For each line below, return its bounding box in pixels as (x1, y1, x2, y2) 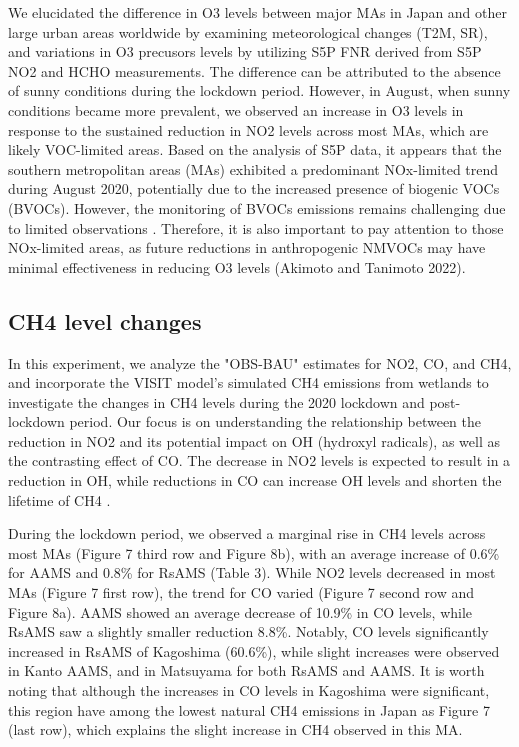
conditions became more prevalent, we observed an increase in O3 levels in (8, 99, 464, 120)
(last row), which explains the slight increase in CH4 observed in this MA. (8, 719, 463, 740)
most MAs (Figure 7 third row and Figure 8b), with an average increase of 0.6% (8, 542, 500, 563)
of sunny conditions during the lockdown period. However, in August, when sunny (8, 80, 511, 101)
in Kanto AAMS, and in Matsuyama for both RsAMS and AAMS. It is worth (8, 660, 485, 681)
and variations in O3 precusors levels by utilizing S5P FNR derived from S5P (8, 41, 482, 62)
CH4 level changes (8, 305, 202, 336)
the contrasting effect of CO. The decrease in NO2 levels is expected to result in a (8, 450, 511, 471)
